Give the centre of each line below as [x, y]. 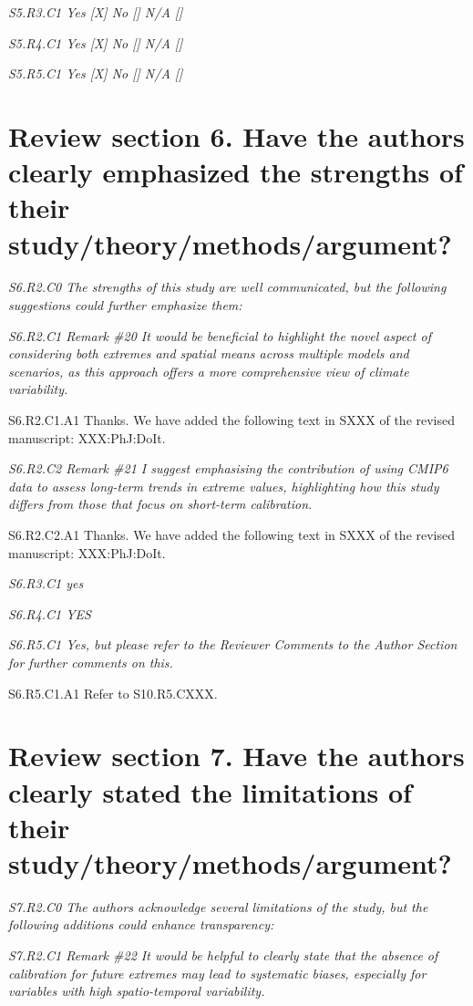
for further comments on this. [91, 662]
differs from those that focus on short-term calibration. [160, 504]
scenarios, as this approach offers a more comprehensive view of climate [209, 371]
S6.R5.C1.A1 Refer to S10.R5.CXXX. [113, 693]
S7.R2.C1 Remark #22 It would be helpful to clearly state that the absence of [223, 955]
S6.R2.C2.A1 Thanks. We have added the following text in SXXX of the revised [232, 534]
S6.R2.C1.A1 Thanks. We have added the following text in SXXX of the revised [232, 420]
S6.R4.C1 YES [50, 613]
